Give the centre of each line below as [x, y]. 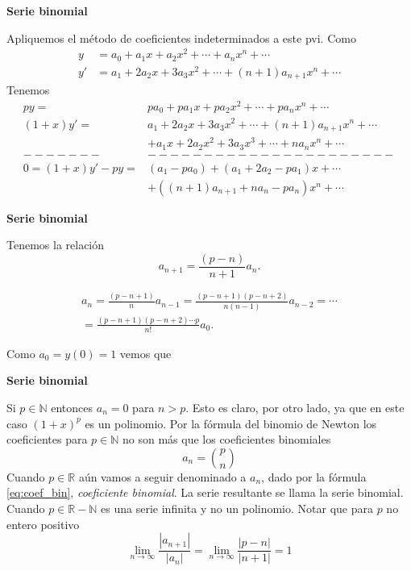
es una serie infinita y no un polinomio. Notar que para [237, 508]
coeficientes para [47, 439]
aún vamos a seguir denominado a [162, 476]
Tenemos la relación [56, 245]
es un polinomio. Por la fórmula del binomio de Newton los [231, 423]
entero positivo [43, 524]
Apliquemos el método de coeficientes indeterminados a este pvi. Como [181, 38]
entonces [72, 407]
